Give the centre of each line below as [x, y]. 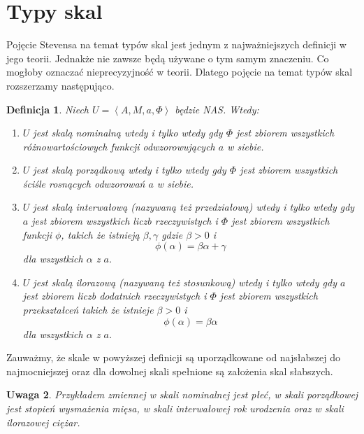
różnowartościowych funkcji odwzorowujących [119, 146]
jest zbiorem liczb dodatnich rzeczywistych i [115, 296]
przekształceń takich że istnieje [88, 310]
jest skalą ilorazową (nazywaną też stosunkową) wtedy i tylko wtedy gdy [185, 282]
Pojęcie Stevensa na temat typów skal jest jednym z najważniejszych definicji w [176, 44]
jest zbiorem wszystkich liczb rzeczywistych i [125, 221]
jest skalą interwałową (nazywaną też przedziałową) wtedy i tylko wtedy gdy [194, 207]
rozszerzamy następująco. [60, 85]
